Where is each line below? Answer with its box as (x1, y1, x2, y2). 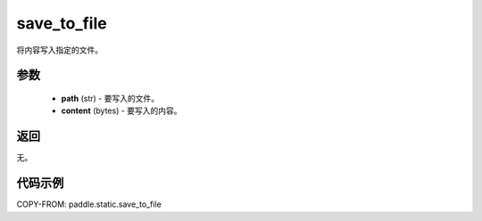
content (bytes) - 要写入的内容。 (61, 105, 182, 116)
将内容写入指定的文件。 (16, 45, 103, 55)
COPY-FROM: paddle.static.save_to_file (16, 199, 162, 209)
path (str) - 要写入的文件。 (61, 93, 160, 103)
